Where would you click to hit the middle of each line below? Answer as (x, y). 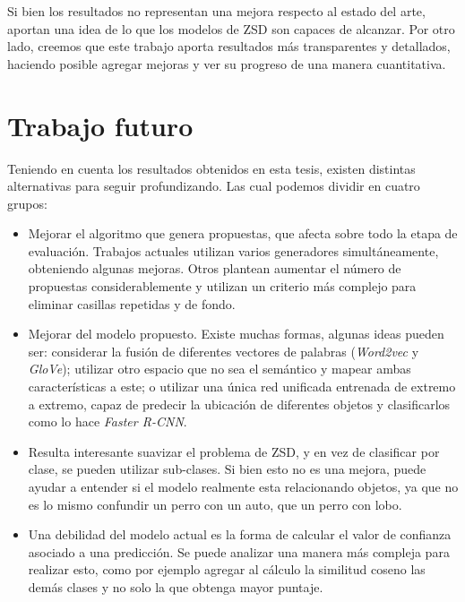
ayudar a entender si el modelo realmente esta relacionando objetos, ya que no (243, 486)
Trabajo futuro (100, 125)
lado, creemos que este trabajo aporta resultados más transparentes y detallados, (229, 46)
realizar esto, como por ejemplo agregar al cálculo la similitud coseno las (227, 569)
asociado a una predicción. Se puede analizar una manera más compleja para (239, 551)
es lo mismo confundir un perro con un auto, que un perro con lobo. (215, 504)
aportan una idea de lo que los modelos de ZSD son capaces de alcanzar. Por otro (231, 28)
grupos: (27, 203)
